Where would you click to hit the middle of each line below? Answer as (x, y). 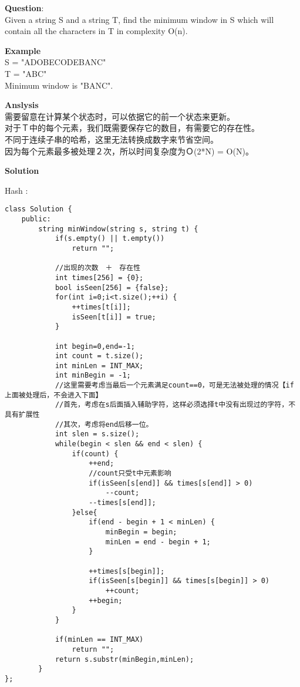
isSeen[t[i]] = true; (114, 317)
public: (36, 219)
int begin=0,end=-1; (95, 346)
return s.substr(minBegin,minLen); (124, 659)
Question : (24, 8)
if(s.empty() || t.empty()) (110, 239)
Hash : (16, 190)
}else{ (85, 512)
